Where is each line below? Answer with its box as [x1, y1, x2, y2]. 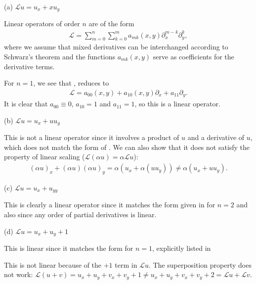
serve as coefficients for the [153, 51, 234, 61]
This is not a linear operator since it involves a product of [4, 132, 179, 142]
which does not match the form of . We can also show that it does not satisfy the [4, 142, 250, 152]
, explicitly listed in [152, 242, 211, 253]
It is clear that [4, 98, 48, 109]
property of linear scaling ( [4, 151, 85, 162]
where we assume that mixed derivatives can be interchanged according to [4, 42, 228, 52]
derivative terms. [4, 61, 55, 71]
